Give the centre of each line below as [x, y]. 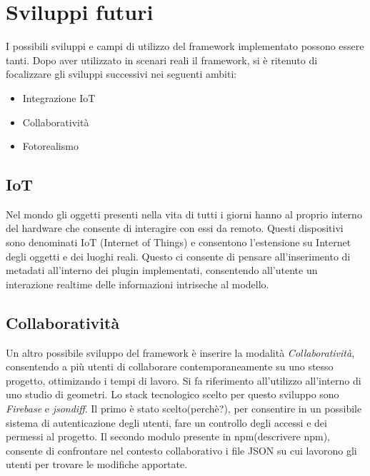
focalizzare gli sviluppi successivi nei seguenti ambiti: [121, 74]
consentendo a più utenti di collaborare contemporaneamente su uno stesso [170, 366]
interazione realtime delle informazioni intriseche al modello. [137, 284]
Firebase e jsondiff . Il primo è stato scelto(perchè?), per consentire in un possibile [184, 409]
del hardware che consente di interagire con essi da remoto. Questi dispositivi [175, 228]
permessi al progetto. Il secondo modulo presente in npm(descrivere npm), [168, 436]
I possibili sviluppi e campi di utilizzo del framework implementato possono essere [185, 46]
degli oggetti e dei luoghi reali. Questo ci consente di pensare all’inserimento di [178, 256]
